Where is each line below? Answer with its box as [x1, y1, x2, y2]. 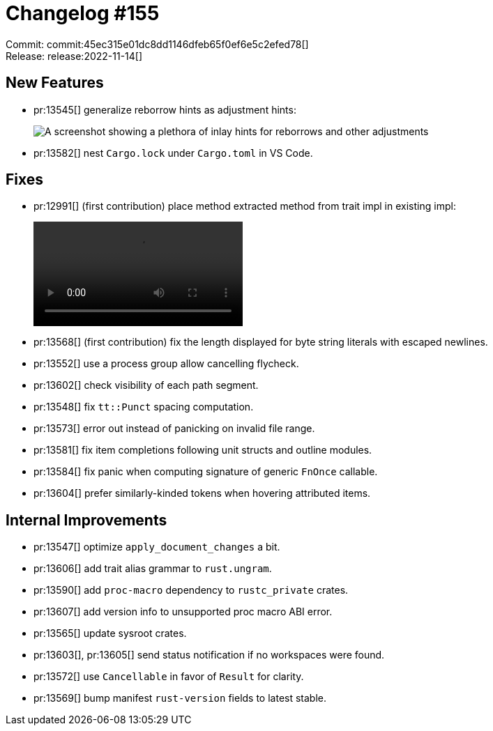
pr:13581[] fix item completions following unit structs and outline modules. [33, 444, 372, 456]
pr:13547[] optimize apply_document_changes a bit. [33, 541, 280, 553]
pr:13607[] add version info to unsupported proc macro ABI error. [33, 606, 333, 618]
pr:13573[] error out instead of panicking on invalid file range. [33, 422, 315, 435]
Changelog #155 [6, 1, 160, 25]
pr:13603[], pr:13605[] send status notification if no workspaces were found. [33, 649, 385, 661]
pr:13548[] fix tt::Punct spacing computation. [33, 401, 254, 413]
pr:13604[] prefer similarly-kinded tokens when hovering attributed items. [33, 487, 371, 500]
